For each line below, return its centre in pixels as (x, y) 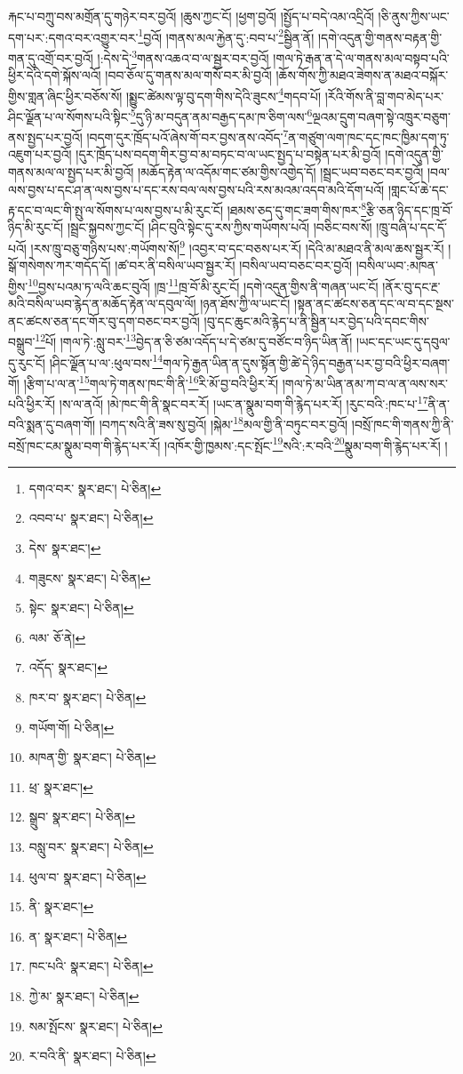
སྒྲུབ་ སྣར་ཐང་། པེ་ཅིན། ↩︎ (82, 817)
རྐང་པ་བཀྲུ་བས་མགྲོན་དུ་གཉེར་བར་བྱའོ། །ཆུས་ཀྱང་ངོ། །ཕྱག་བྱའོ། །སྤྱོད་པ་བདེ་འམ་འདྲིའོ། (191, 16)
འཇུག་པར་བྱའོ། (40, 154)
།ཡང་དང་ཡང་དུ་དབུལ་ (403, 341)
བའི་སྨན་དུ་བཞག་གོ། (52, 424)
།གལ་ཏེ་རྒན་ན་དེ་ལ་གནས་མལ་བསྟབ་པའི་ (361, 57)
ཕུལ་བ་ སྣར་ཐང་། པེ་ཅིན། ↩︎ (88, 876)
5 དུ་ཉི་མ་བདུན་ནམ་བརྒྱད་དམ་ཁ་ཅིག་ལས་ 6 (221, 115)
